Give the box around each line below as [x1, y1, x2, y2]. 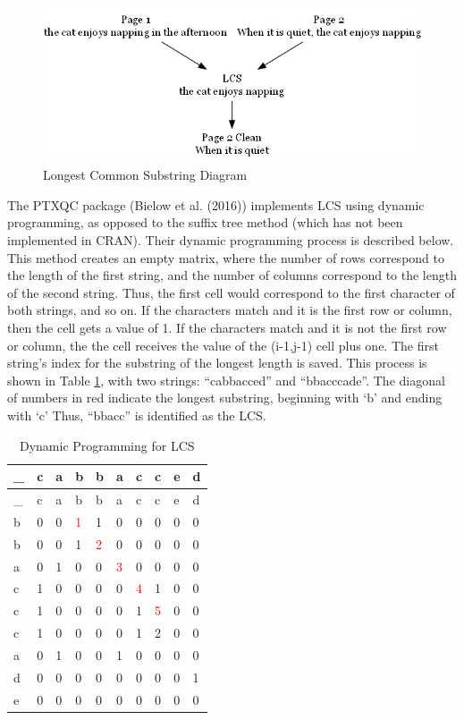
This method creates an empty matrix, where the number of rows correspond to [7, 248, 444, 267]
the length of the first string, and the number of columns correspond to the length [7, 266, 457, 284]
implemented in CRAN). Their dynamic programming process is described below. [7, 231, 454, 250]
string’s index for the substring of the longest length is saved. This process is [7, 353, 427, 372]
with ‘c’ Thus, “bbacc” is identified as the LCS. [7, 405, 266, 424]
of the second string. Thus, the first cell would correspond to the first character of [7, 283, 455, 301]
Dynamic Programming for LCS [19, 436, 195, 454]
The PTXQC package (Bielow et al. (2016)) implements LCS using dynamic [7, 195, 425, 214]
